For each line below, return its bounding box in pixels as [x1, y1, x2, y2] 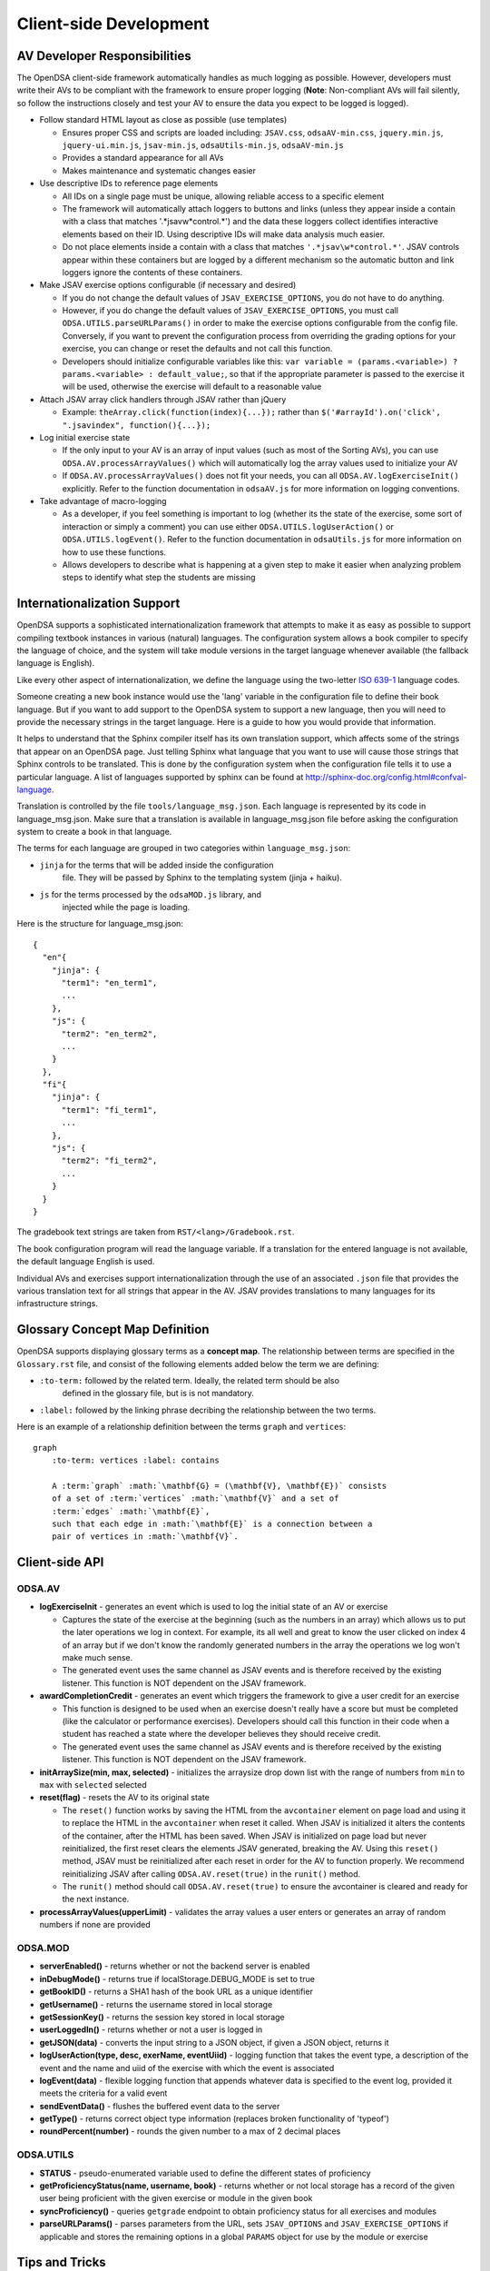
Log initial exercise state [39, 432, 131, 442]
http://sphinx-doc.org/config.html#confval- [305, 771, 467, 782]
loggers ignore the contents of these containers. [62, 266, 243, 277]
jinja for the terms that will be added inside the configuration [39, 859, 274, 870]
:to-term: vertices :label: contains [51, 1454, 220, 1465]
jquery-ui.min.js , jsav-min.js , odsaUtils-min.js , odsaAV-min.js [62, 140, 344, 151]
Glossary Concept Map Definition [16, 1322, 210, 1337]
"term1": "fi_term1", [61, 1105, 158, 1115]
